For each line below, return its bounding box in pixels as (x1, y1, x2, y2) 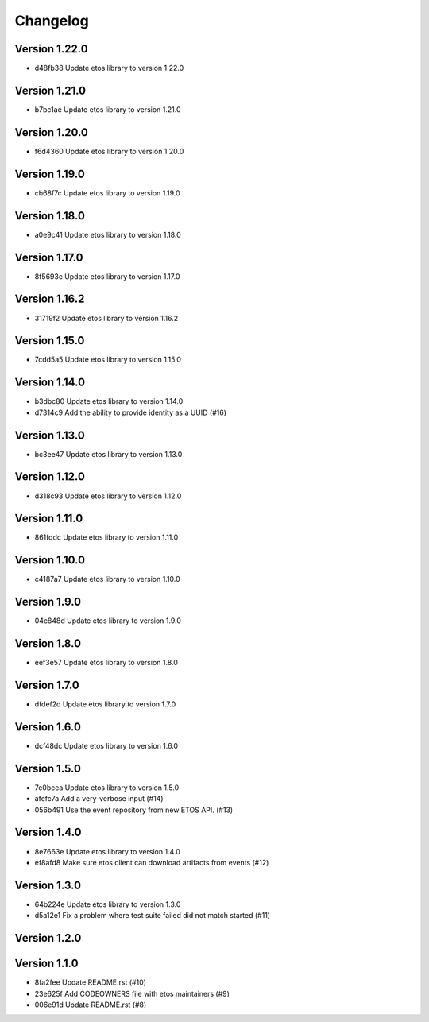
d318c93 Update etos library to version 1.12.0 (34, 491, 182, 501)
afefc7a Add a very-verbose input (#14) (34, 794, 164, 803)
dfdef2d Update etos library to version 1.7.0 (34, 699, 176, 709)
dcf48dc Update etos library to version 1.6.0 (34, 741, 179, 750)
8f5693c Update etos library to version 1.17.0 (34, 271, 180, 281)
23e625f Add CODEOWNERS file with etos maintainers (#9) (34, 989, 230, 998)
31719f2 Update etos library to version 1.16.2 (34, 313, 179, 323)
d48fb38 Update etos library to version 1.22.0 (34, 64, 184, 73)
